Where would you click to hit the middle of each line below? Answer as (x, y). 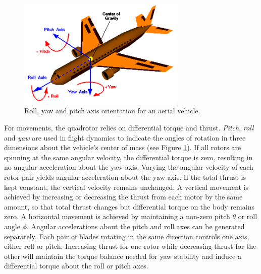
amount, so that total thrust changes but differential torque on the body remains (129, 206)
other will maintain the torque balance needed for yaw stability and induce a (123, 256)
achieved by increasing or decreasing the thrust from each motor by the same (123, 197)
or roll (248, 216)
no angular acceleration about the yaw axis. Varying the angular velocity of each (129, 167)
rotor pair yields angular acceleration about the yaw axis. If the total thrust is (125, 177)
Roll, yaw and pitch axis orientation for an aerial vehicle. (112, 111)
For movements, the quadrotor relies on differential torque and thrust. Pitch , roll (129, 127)
